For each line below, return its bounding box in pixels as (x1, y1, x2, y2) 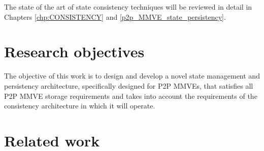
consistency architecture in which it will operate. (4, 100, 155, 111)
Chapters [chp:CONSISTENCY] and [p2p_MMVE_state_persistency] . (4, 11, 226, 22)
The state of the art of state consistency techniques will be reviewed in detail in (4, 2, 252, 12)
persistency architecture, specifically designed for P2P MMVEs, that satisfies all (4, 80, 253, 91)
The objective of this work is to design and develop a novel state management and (4, 70, 260, 81)
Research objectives (4, 41, 145, 62)
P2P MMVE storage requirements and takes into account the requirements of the (4, 90, 257, 101)
